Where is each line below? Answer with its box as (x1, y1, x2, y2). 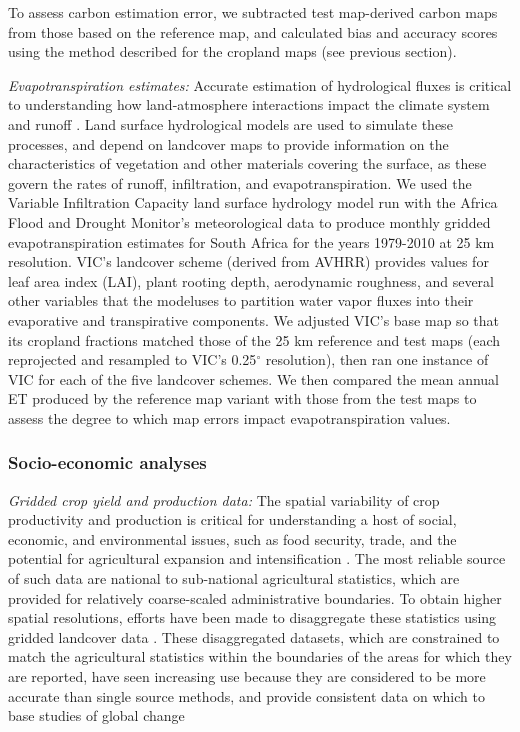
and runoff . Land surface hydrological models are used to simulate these (8, 113, 453, 134)
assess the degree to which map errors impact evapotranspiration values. (8, 407, 451, 428)
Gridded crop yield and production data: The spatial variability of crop (8, 489, 440, 510)
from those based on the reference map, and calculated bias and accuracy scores (8, 21, 498, 42)
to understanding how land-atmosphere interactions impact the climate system (8, 94, 490, 115)
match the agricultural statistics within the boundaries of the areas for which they (8, 646, 512, 667)
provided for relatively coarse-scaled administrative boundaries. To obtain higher (8, 587, 502, 608)
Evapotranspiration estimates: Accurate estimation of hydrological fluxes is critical (8, 74, 512, 95)
